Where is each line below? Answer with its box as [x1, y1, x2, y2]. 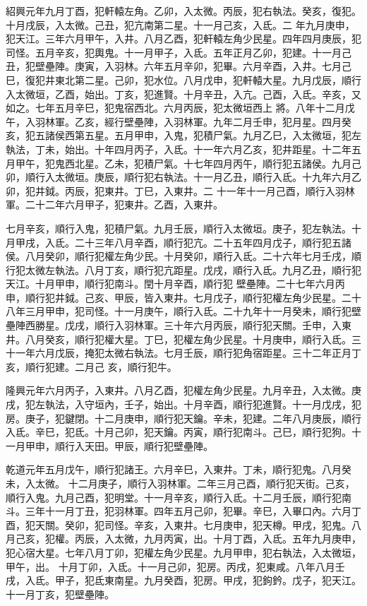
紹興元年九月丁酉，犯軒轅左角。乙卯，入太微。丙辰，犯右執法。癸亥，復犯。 [6, 4, 361, 18]
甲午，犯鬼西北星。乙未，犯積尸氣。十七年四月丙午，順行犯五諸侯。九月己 [15, 155, 361, 170]
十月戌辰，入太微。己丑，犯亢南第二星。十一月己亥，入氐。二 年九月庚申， [6, 17, 355, 32]
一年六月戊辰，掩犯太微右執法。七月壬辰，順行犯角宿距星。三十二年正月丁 [15, 345, 361, 360]
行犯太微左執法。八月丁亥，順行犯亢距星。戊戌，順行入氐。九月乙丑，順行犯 [6, 262, 361, 277]
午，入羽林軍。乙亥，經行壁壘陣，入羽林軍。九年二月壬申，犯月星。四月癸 [6, 114, 351, 129]
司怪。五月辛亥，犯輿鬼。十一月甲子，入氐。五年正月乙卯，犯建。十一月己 [6, 44, 351, 59]
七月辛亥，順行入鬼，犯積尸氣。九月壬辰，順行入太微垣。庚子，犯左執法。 [6, 220, 351, 235]
